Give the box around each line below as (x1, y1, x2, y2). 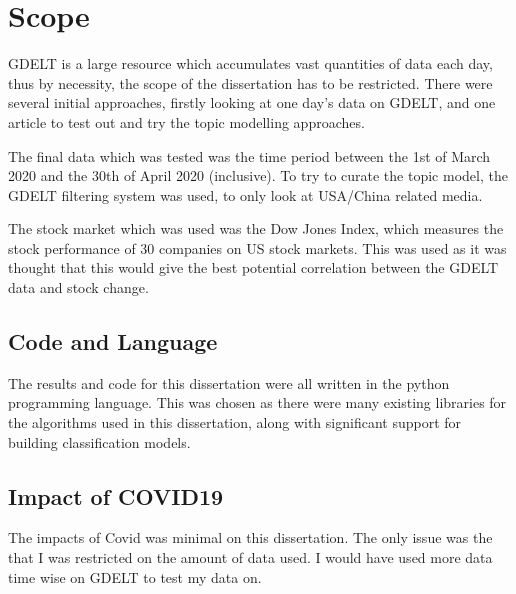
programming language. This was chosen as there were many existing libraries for (8, 392, 507, 413)
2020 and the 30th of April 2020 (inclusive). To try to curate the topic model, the (8, 165, 508, 186)
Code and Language (8, 326, 218, 357)
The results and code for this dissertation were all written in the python (8, 372, 450, 393)
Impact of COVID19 (8, 480, 224, 511)
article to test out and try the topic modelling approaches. (8, 111, 365, 132)
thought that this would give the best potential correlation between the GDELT (8, 257, 499, 278)
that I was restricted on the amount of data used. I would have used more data (8, 547, 493, 568)
